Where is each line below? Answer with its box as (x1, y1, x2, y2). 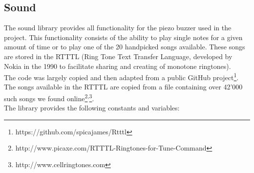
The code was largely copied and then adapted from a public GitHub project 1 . (4, 71, 239, 82)
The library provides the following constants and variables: (4, 103, 180, 113)
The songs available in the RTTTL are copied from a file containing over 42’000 (4, 82, 243, 92)
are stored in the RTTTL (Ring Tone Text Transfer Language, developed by (4, 51, 233, 61)
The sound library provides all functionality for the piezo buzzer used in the (4, 22, 232, 33)
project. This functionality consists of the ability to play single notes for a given (4, 32, 243, 42)
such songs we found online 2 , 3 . (4, 92, 94, 103)
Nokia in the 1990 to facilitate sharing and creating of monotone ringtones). (4, 61, 231, 71)
